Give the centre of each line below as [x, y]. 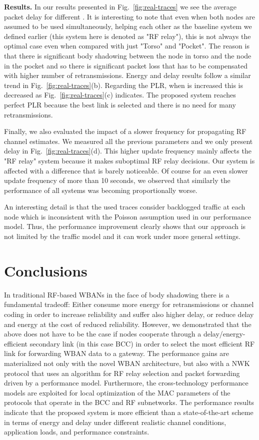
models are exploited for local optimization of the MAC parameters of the [117, 392]
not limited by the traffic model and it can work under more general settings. [122, 236]
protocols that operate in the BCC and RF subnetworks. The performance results [129, 402]
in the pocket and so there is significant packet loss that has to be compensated [126, 65]
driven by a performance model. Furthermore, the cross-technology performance [126, 383]
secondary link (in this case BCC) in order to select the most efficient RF [142, 343]
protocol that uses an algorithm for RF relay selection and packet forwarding [122, 373]
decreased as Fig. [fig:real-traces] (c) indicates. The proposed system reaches [120, 95]
